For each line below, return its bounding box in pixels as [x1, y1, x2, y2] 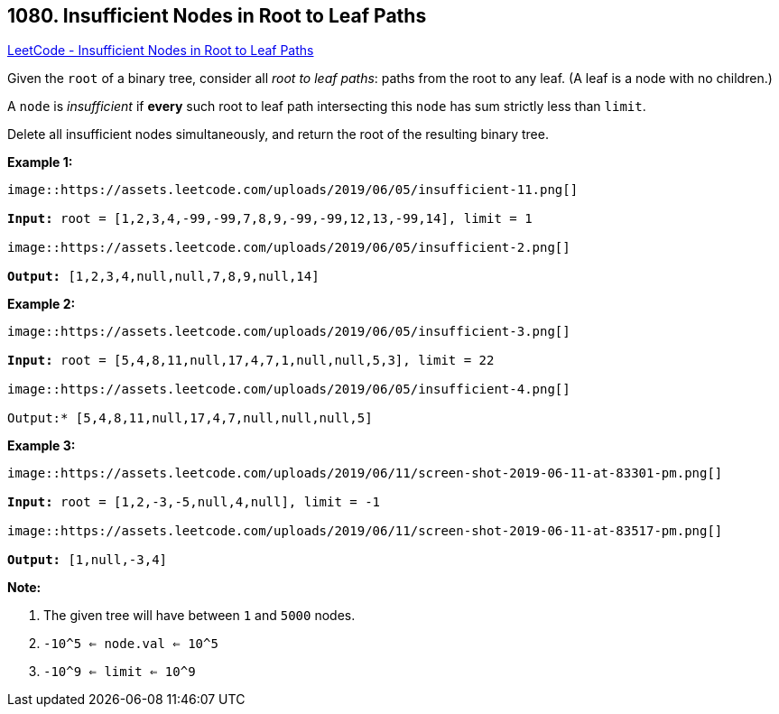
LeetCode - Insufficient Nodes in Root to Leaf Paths [7, 42, 314, 59]
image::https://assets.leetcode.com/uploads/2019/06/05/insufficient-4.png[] [7, 382, 570, 397]
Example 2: [7, 296, 76, 312]
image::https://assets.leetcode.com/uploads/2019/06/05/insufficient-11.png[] [7, 182, 579, 198]
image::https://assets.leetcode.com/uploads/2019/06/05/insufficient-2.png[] [7, 240, 570, 255]
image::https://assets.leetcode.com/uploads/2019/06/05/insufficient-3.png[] [7, 324, 570, 339]
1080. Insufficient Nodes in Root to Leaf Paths [7, 5, 427, 27]
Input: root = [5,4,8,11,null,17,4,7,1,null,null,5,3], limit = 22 [7, 353, 495, 368]
